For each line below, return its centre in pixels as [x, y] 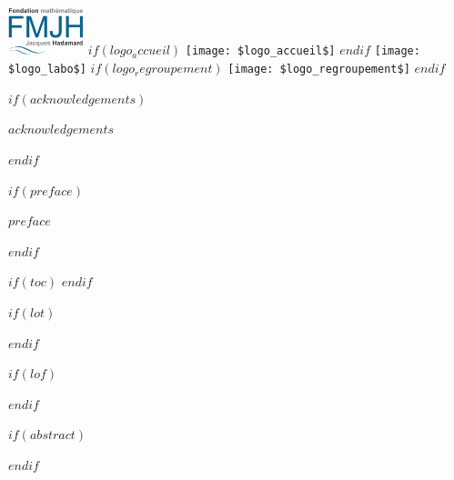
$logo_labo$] [47, 70]
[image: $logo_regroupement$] [319, 70]
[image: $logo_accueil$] [260, 51]
